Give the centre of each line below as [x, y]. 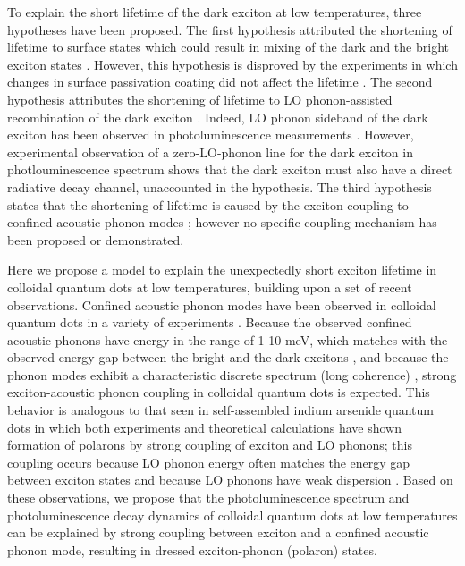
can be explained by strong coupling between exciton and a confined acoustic [218, 532]
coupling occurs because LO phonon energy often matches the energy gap [209, 462]
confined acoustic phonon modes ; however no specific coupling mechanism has [222, 222]
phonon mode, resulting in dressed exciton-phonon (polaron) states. [192, 549]
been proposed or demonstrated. [96, 239]
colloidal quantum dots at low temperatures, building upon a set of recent [210, 287]
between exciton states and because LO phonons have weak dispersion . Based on [230, 480]
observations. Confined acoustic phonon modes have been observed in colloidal [222, 304]
